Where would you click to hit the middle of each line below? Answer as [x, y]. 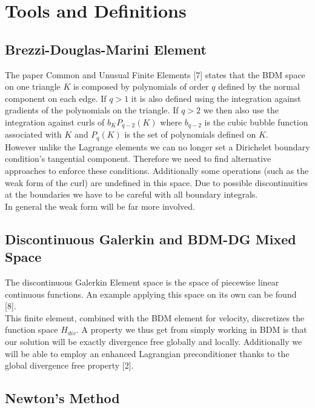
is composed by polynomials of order [141, 86]
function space [31, 329]
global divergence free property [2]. [69, 365]
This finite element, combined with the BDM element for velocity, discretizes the [155, 317]
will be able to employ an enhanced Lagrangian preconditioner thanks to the [147, 353]
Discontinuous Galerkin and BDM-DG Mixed [151, 239]
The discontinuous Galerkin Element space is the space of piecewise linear [142, 282]
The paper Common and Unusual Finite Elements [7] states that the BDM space [155, 74]
